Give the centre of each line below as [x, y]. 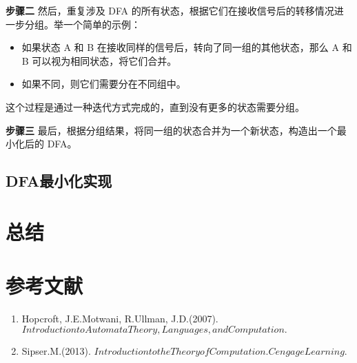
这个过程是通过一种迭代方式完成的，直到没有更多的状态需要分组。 [155, 106]
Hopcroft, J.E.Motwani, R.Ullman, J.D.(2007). [120, 319]
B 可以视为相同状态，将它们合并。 [99, 60]
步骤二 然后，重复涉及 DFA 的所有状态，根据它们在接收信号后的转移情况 [170, 10]
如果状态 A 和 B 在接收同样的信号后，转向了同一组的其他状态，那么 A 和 [187, 47]
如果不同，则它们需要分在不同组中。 [104, 84]
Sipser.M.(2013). [56, 350]
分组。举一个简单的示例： [82, 24]
